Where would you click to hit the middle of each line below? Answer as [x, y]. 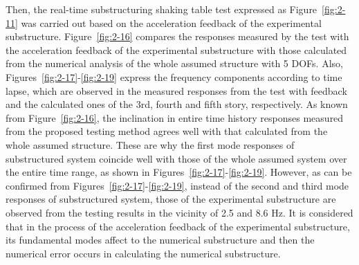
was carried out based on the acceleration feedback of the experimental [171, 22]
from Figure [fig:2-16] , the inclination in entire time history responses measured [175, 117]
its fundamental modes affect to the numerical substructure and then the [160, 240]
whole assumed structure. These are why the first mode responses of [150, 144]
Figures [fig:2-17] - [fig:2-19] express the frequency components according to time [174, 76]
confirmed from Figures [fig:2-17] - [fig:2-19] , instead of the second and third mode [177, 185]
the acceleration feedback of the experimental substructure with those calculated [176, 49]
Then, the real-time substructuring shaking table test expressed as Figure [162, 9]
